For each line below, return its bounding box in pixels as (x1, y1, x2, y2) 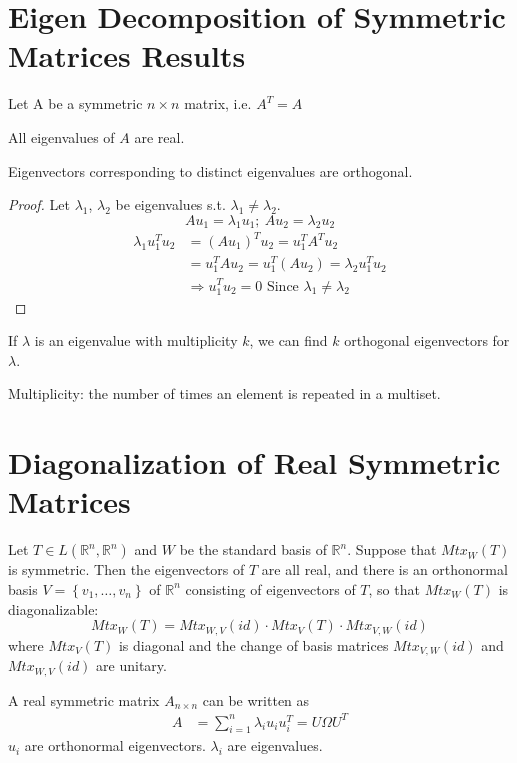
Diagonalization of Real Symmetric (8, 442, 501, 483)
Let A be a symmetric (8, 93, 143, 114)
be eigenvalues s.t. (115, 194, 226, 215)
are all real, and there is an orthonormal (261, 559, 508, 580)
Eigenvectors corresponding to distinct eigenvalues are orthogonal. (8, 160, 413, 181)
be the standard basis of (179, 539, 327, 560)
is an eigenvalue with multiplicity (34, 330, 238, 351)
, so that (368, 578, 420, 599)
